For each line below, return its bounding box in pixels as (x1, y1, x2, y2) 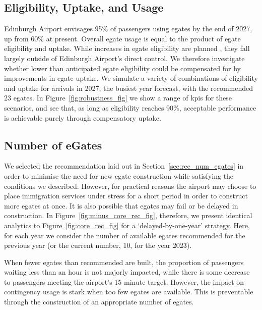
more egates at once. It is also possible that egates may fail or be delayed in (4, 200, 238, 211)
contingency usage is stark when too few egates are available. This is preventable (4, 286, 253, 297)
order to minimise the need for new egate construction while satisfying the (4, 170, 234, 181)
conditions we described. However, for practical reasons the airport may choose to (4, 180, 256, 191)
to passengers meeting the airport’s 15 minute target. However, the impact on (4, 276, 244, 287)
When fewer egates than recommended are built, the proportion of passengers (4, 256, 244, 267)
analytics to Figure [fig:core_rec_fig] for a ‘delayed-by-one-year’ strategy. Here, (4, 220, 250, 230)
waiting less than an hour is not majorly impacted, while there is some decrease (4, 267, 250, 277)
